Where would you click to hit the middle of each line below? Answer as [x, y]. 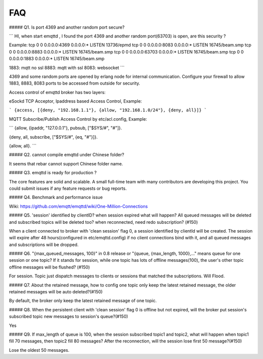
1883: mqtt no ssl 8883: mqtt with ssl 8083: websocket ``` [67, 68]
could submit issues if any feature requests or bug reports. [68, 188]
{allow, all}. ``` [23, 146]
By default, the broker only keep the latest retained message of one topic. [83, 301]
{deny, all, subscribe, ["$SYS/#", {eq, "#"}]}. [53, 137]
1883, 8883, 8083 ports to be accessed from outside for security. [75, 83]
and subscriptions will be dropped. [44, 244]
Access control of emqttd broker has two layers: [57, 92]
